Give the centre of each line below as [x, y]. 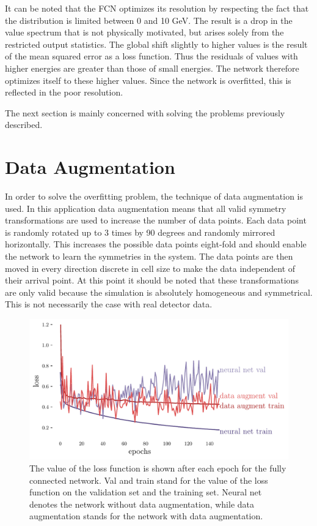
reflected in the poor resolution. [64, 92]
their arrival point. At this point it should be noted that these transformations [152, 280]
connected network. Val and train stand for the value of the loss [149, 480]
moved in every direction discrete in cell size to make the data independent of [150, 268]
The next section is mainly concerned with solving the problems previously [145, 112]
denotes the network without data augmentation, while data [142, 504]
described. [24, 125]
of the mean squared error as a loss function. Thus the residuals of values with [151, 56]
